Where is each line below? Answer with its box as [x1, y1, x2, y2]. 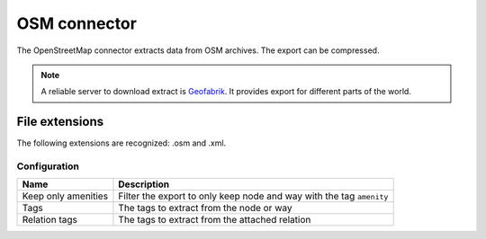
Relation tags [22, 214, 78, 226]
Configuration [16, 160, 80, 173]
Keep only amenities [22, 190, 108, 202]
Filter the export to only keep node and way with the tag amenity [118, 190, 389, 202]
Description [118, 178, 170, 190]
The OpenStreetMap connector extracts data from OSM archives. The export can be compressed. [16, 45, 380, 56]
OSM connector [16, 13, 137, 33]
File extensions [16, 114, 103, 129]
